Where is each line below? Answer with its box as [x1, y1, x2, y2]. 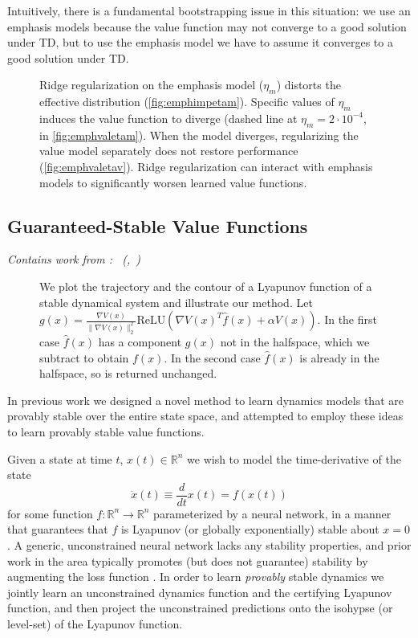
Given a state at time [7, 450, 112, 467]
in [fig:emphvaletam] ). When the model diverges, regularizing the [39, 126, 359, 143]
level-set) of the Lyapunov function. [7, 615, 183, 632]
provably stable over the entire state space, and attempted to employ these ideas [7, 407, 404, 424]
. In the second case [164, 349, 261, 366]
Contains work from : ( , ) [7, 251, 141, 268]
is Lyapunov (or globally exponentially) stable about [120, 521, 379, 538]
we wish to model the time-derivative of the [187, 450, 401, 467]
